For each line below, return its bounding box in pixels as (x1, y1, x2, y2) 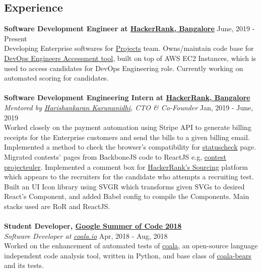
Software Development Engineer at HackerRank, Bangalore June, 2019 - (4, 23, 255, 34)
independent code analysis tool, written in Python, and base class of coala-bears (4, 250, 251, 260)
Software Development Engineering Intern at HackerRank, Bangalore (4, 92, 250, 103)
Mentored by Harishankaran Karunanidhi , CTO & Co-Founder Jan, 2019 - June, (4, 102, 253, 112)
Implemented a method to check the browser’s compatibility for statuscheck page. (4, 142, 256, 152)
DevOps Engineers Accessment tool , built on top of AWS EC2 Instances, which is (4, 52, 256, 63)
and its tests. (4, 260, 44, 270)
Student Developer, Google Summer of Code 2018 (4, 221, 182, 231)
